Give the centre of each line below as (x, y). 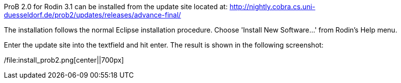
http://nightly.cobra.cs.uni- (273, 7)
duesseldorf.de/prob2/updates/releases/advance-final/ (93, 15)
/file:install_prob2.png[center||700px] (64, 60)
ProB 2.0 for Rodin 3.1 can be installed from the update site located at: (116, 7)
